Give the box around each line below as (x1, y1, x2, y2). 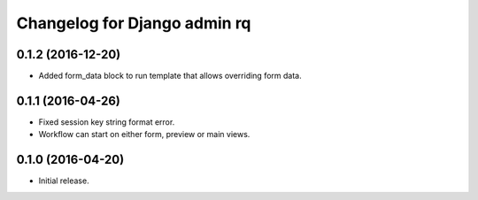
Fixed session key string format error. (38, 116, 175, 127)
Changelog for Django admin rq (16, 13, 251, 33)
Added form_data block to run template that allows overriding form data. (38, 71, 302, 81)
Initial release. (38, 175, 89, 186)
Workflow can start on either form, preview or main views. (38, 129, 251, 140)
